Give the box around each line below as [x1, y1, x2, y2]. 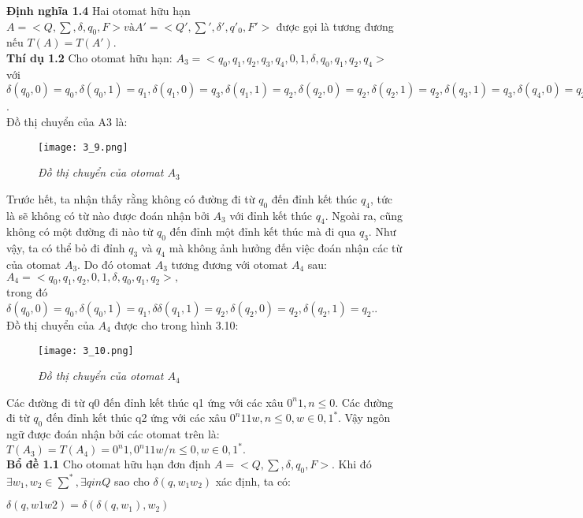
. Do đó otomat [77, 256, 151, 272]
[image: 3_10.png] [38, 345, 134, 356]
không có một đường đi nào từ [6, 223, 154, 240]
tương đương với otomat [171, 256, 288, 272]
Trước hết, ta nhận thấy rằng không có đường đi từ [6, 190, 255, 207]
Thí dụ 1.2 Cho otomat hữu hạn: [6, 49, 173, 65]
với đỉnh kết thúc [229, 207, 313, 223]
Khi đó [338, 456, 372, 472]
